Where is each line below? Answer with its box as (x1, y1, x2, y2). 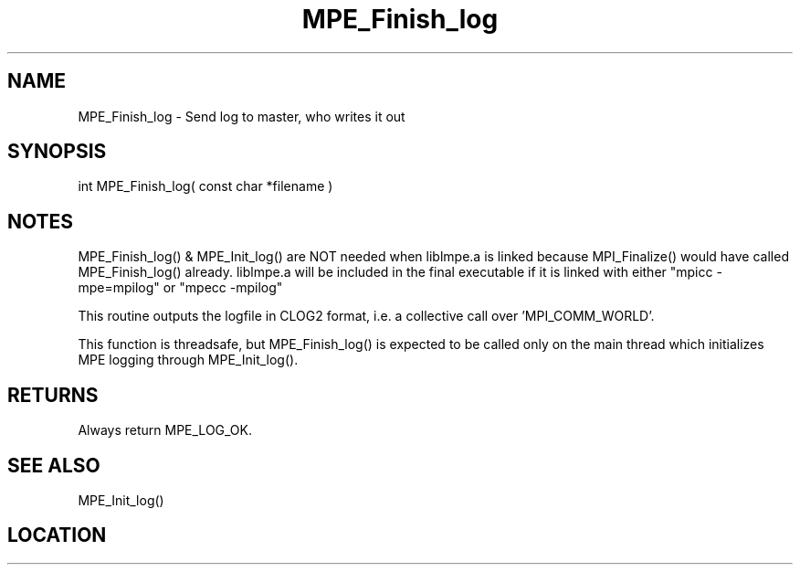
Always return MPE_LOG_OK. (78, 422, 253, 439)
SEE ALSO (7, 453, 100, 477)
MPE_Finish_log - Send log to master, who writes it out (78, 108, 405, 124)
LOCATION (7, 524, 107, 547)
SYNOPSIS (7, 140, 107, 164)
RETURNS (7, 383, 99, 407)
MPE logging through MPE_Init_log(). (78, 352, 299, 368)
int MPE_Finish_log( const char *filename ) (78, 178, 333, 195)
